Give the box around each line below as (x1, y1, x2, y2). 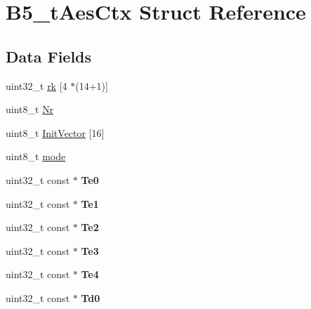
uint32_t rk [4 (6, 78, 67, 93)
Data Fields (6, 45, 92, 67)
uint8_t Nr (6, 102, 54, 117)
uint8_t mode (6, 149, 66, 164)
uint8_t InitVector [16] (6, 125, 105, 140)
